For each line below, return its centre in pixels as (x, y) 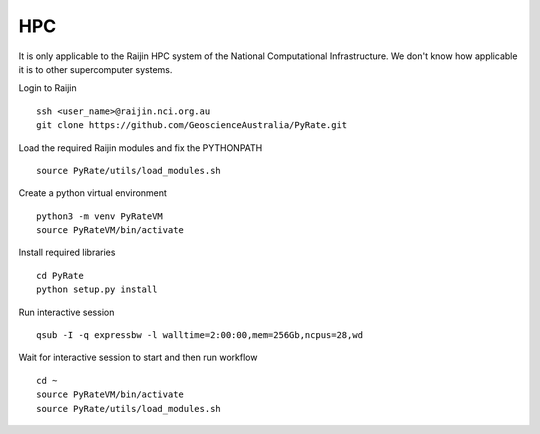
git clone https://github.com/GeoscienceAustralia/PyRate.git (192, 125)
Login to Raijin (47, 88)
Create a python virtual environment (92, 193)
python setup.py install (97, 289)
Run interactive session (66, 312)
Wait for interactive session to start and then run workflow (138, 357)
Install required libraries (67, 252)
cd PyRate (60, 275)
